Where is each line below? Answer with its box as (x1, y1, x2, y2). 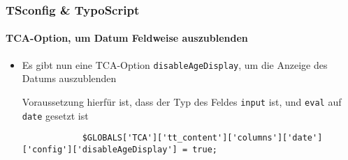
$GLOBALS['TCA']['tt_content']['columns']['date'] (82, 133, 323, 143)
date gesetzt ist (22, 108, 89, 122)
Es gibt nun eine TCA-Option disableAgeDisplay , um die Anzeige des (22, 57, 328, 72)
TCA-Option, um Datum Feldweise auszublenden (6, 31, 248, 45)
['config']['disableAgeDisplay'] (22, 144, 177, 154)
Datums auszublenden (22, 71, 117, 86)
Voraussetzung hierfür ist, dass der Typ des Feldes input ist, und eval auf (22, 94, 342, 109)
